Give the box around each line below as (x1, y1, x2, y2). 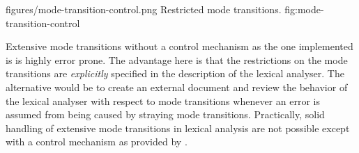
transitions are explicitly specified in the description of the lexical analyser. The (6, 66, 344, 81)
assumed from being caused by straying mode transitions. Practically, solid (6, 107, 325, 122)
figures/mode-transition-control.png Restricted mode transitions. (6, 2, 282, 16)
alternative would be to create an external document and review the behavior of (6, 79, 348, 94)
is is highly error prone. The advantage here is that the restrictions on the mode (6, 52, 348, 67)
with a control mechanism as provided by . (6, 134, 188, 149)
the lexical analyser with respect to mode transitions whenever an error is (6, 93, 320, 108)
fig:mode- (284, 2, 324, 16)
